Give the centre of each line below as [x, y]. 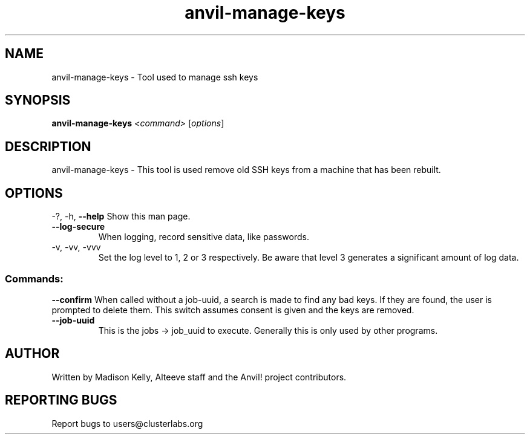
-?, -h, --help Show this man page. [121, 216]
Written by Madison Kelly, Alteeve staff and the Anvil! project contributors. [199, 377]
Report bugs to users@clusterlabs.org [127, 423]
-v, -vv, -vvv [76, 247]
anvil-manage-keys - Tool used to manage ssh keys [155, 77]
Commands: [34, 278]
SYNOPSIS [38, 100]
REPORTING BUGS [61, 400]
